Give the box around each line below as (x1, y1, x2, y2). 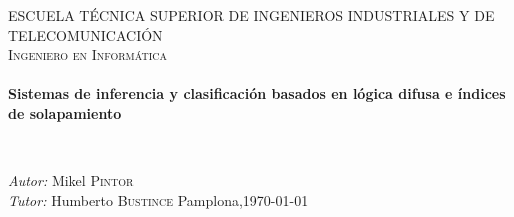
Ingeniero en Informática (8, 44, 167, 65)
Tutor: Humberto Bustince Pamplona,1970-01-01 (8, 189, 309, 210)
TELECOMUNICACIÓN (8, 24, 163, 45)
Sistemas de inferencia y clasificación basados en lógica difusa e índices (8, 83, 506, 104)
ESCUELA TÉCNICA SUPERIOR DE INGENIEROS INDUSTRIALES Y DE (8, 5, 495, 25)
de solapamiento (8, 102, 122, 123)
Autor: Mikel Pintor (8, 170, 134, 191)
